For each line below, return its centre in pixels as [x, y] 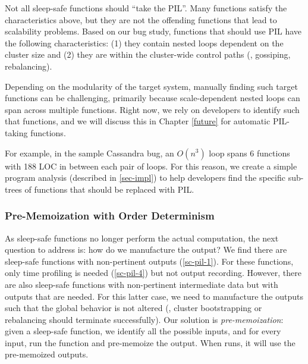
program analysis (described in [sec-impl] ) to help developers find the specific [145, 178]
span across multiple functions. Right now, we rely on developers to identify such [152, 109]
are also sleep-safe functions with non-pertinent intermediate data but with [142, 284]
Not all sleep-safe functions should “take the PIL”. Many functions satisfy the [146, 8]
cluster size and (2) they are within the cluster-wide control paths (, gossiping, [148, 54]
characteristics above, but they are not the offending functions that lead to [141, 19]
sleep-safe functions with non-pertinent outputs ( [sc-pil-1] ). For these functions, [149, 261]
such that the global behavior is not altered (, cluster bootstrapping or [133, 308]
